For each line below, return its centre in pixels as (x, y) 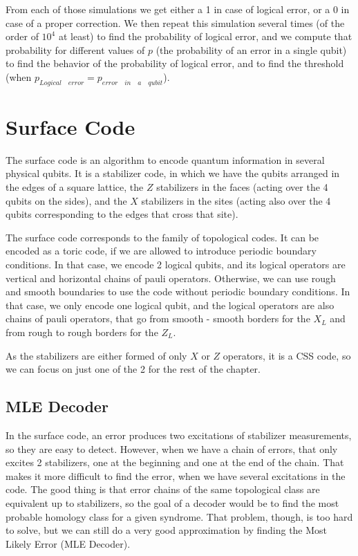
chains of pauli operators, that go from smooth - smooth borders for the (158, 318)
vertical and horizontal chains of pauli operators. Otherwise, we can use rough (171, 278)
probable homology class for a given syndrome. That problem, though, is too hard (179, 516)
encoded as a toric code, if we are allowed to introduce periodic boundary (161, 251)
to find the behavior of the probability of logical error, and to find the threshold (175, 63)
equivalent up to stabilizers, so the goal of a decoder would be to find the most (172, 502)
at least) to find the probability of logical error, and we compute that (205, 36)
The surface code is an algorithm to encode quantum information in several (165, 159)
